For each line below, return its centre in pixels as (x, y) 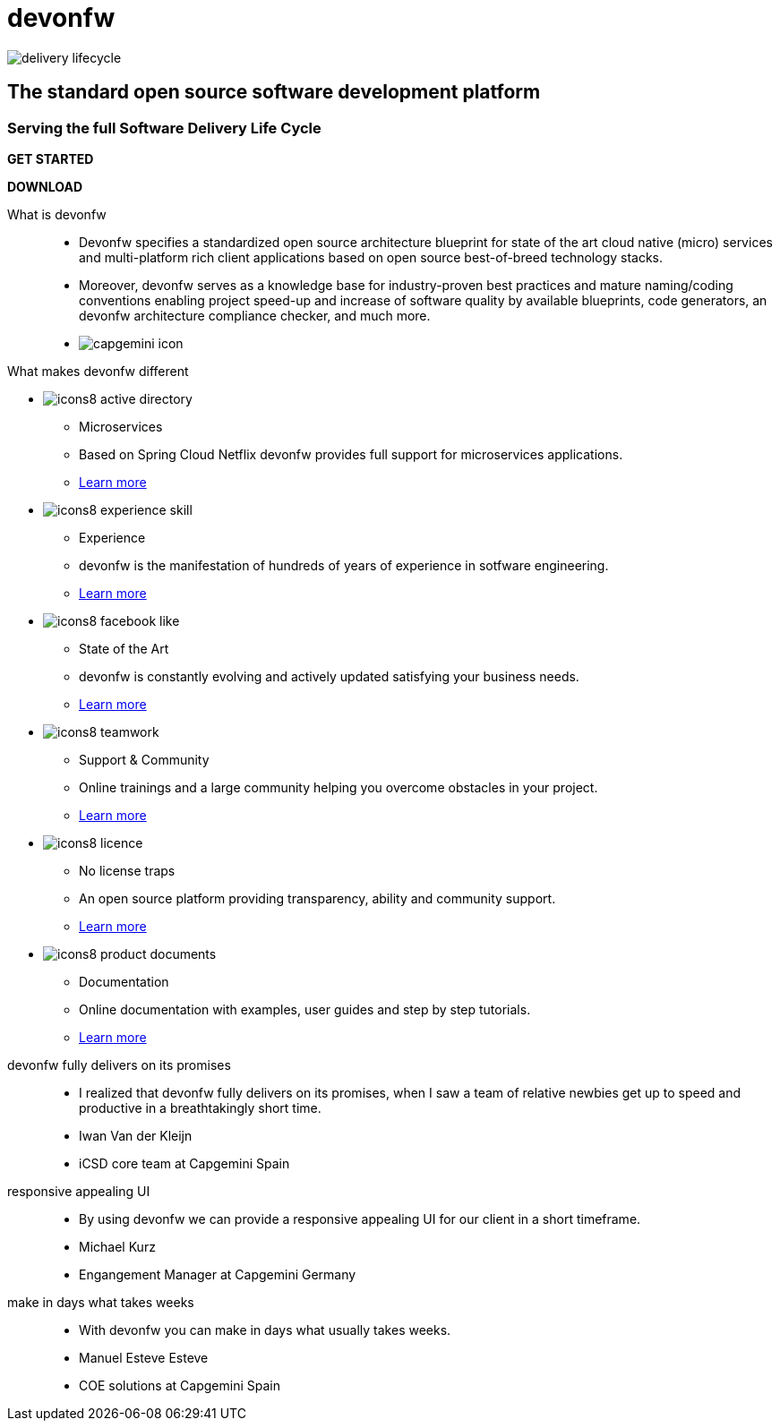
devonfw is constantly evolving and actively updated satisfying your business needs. (329, 676)
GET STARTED (51, 158)
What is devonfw (57, 214)
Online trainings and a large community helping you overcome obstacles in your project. (339, 787)
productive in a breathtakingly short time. (200, 1107)
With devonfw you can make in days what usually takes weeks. (265, 1330)
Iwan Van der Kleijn (136, 1135)
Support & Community (144, 759)
